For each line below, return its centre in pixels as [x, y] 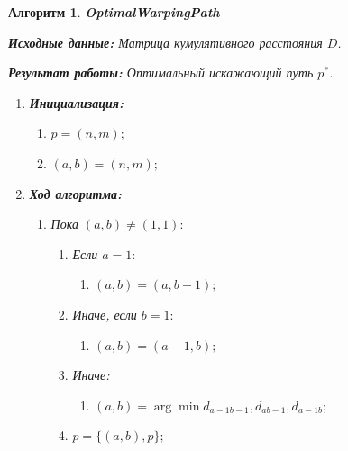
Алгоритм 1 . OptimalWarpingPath [114, 12]
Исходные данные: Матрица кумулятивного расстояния [165, 42]
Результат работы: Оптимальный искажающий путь [161, 72]
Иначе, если [105, 314]
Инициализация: [77, 102]
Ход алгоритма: [76, 193]
